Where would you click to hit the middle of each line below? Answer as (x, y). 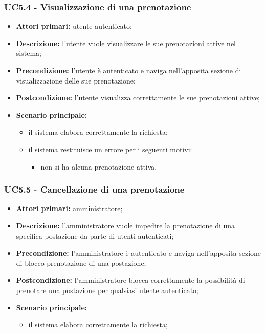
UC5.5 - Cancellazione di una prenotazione (94, 189)
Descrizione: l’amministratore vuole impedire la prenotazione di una (126, 225)
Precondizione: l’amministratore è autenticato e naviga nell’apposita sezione (139, 253)
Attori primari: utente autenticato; (74, 26)
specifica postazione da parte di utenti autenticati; (95, 235)
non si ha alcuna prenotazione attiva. (99, 166)
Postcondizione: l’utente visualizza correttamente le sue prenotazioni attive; (138, 98)
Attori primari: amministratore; (69, 208)
